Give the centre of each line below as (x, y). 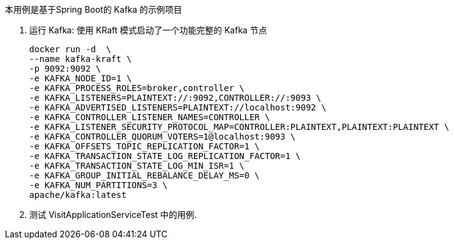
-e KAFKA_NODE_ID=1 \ (81, 78)
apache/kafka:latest (78, 195)
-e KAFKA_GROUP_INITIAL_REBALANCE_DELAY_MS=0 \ (145, 175)
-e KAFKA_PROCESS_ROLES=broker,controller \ (137, 88)
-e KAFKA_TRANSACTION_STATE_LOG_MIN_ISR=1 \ (137, 166)
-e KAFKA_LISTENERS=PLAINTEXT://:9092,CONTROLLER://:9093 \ (175, 98)
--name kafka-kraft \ (81, 59)
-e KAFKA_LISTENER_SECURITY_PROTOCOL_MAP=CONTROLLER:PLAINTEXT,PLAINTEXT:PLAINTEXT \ (239, 127)
